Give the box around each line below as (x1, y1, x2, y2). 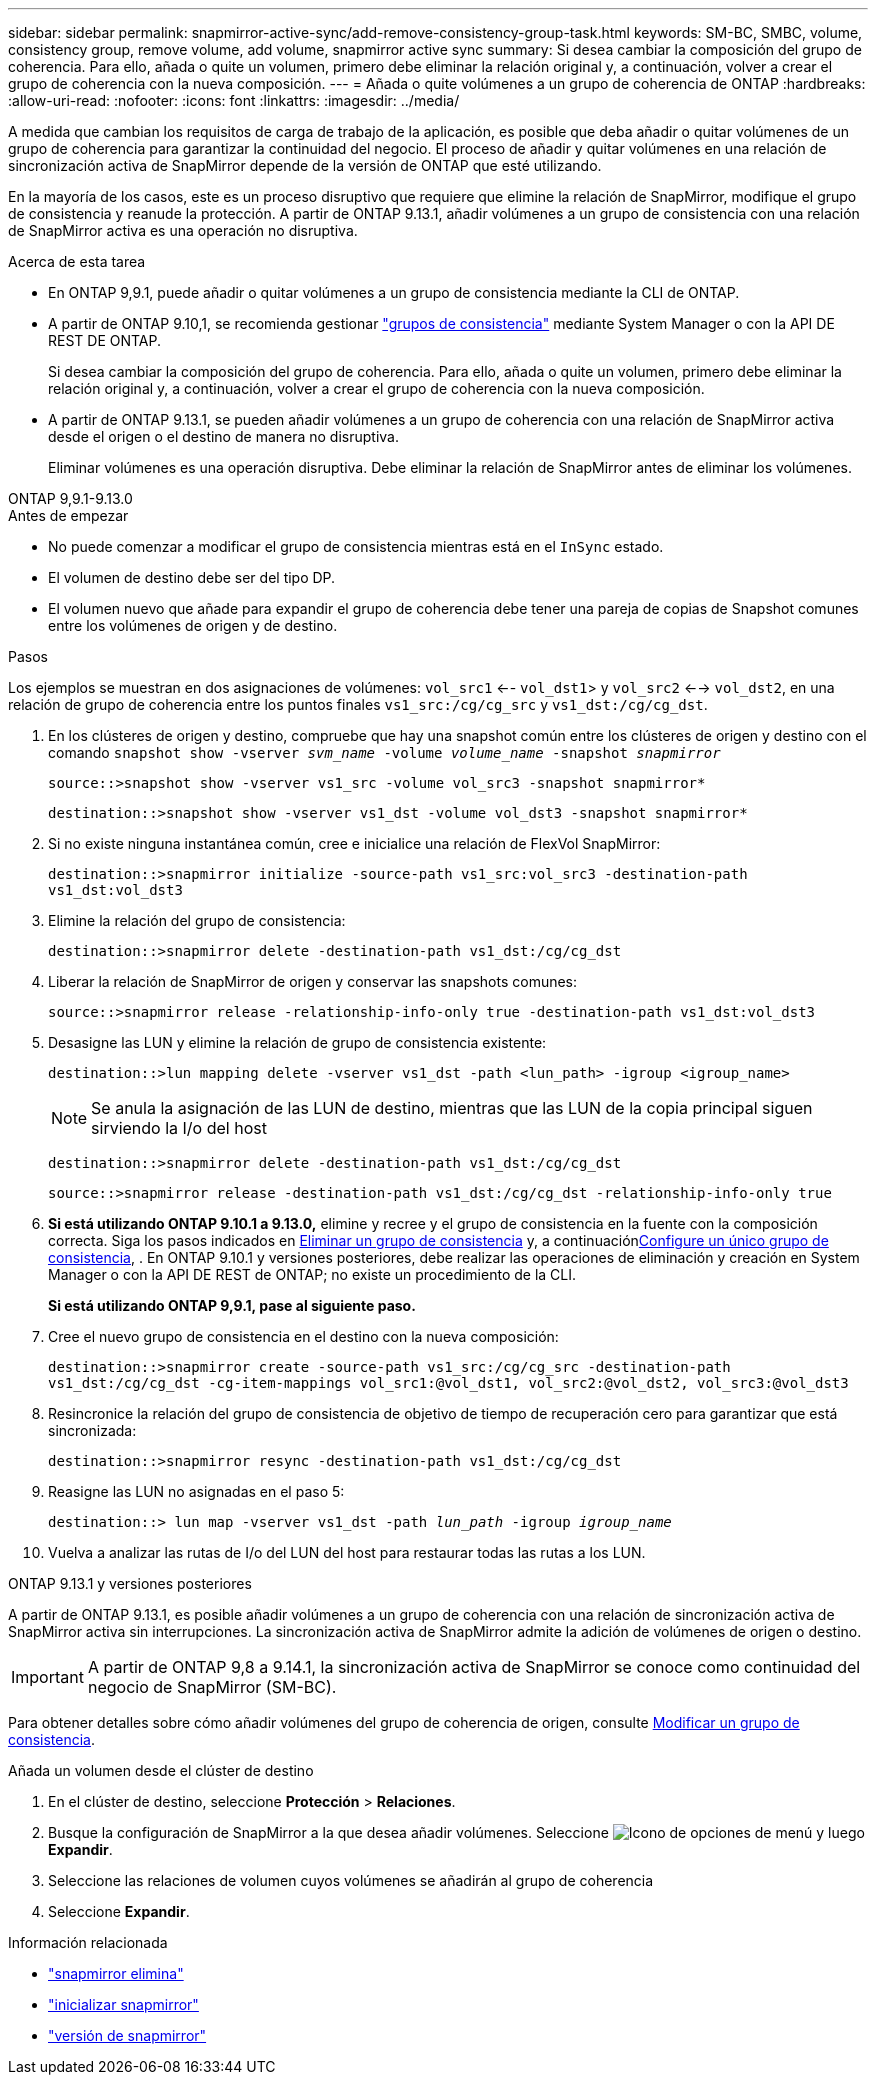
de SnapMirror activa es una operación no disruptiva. (8, 222, 358, 239)
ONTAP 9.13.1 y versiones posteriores (8, 1575, 252, 1592)
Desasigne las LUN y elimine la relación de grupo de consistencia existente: (48, 1034, 547, 1051)
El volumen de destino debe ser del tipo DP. (48, 569, 336, 586)
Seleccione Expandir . (48, 1903, 190, 1920)
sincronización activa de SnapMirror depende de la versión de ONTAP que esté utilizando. (8, 157, 602, 174)
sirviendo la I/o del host (91, 1118, 267, 1138)
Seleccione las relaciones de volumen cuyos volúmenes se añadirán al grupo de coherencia (48, 1872, 654, 1889)
